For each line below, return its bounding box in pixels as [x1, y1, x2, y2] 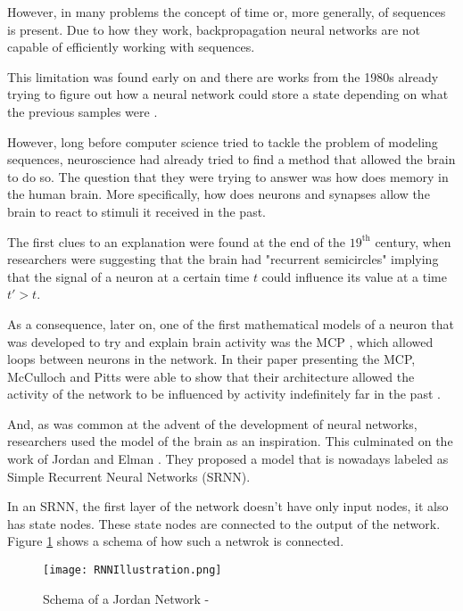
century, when [375, 232, 451, 251]
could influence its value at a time [261, 267, 447, 285]
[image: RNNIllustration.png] [43, 564, 222, 577]
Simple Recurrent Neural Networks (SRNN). [7, 467, 251, 485]
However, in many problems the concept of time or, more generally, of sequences [7, 3, 446, 21]
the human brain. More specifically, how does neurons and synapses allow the [7, 185, 430, 203]
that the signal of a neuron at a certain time [7, 267, 250, 285]
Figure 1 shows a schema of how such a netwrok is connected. [7, 532, 344, 550]
